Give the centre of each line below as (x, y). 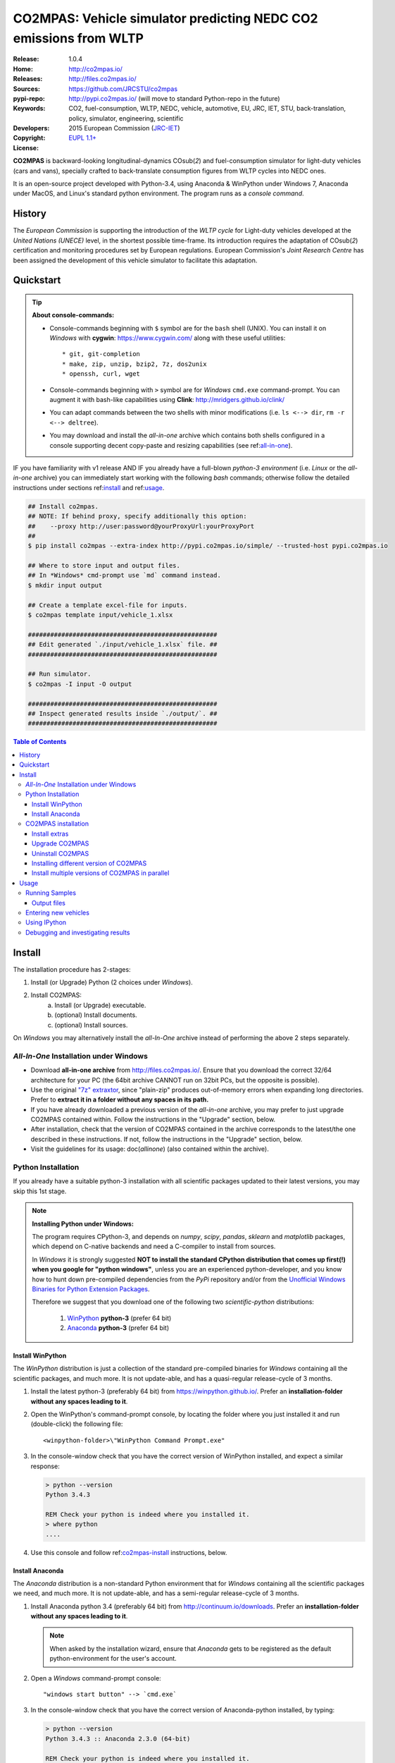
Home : (23, 69)
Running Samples (51, 893)
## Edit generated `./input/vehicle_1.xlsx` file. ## (123, 645)
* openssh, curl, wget (101, 374)
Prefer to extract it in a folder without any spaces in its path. (120, 1099)
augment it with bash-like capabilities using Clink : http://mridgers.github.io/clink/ (167, 400)
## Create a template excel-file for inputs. (108, 605)
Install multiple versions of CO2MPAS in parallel (101, 873)
